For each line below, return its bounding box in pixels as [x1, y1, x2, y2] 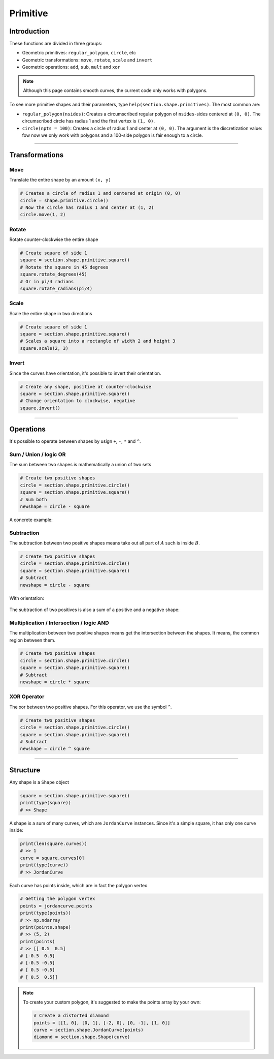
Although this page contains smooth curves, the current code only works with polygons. [23, 87, 208, 94]
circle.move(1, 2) [20, 211, 66, 218]
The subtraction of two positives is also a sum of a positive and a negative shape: [9, 607, 180, 613]
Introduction [9, 27, 50, 36]
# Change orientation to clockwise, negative [20, 398, 135, 404]
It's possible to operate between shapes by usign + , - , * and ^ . [9, 438, 142, 444]
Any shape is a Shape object [9, 779, 70, 785]
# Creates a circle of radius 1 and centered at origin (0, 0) [20, 191, 181, 196]
